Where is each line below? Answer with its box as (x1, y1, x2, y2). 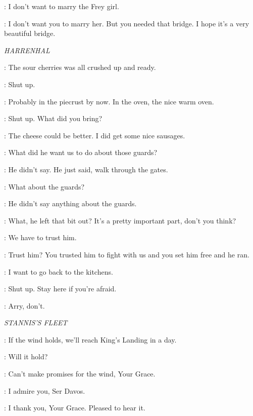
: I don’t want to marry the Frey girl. (4, 1, 119, 11)
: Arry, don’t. (4, 300, 45, 311)
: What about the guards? (4, 181, 85, 192)
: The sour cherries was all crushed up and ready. (4, 62, 156, 72)
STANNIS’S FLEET (4, 317, 68, 328)
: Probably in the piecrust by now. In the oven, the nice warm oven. (4, 96, 214, 106)
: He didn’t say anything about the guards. (4, 198, 137, 209)
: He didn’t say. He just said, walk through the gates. (4, 164, 168, 174)
